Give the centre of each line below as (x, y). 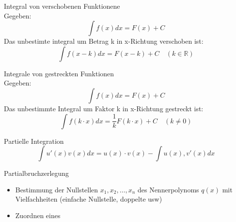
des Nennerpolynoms (168, 189)
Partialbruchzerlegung (37, 173)
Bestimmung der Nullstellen (57, 189)
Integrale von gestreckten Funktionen (59, 73)
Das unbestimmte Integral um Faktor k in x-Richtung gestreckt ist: (104, 108)
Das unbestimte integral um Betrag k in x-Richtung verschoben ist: (104, 41)
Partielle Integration (34, 141)
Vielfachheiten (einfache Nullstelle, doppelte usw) (89, 199)
